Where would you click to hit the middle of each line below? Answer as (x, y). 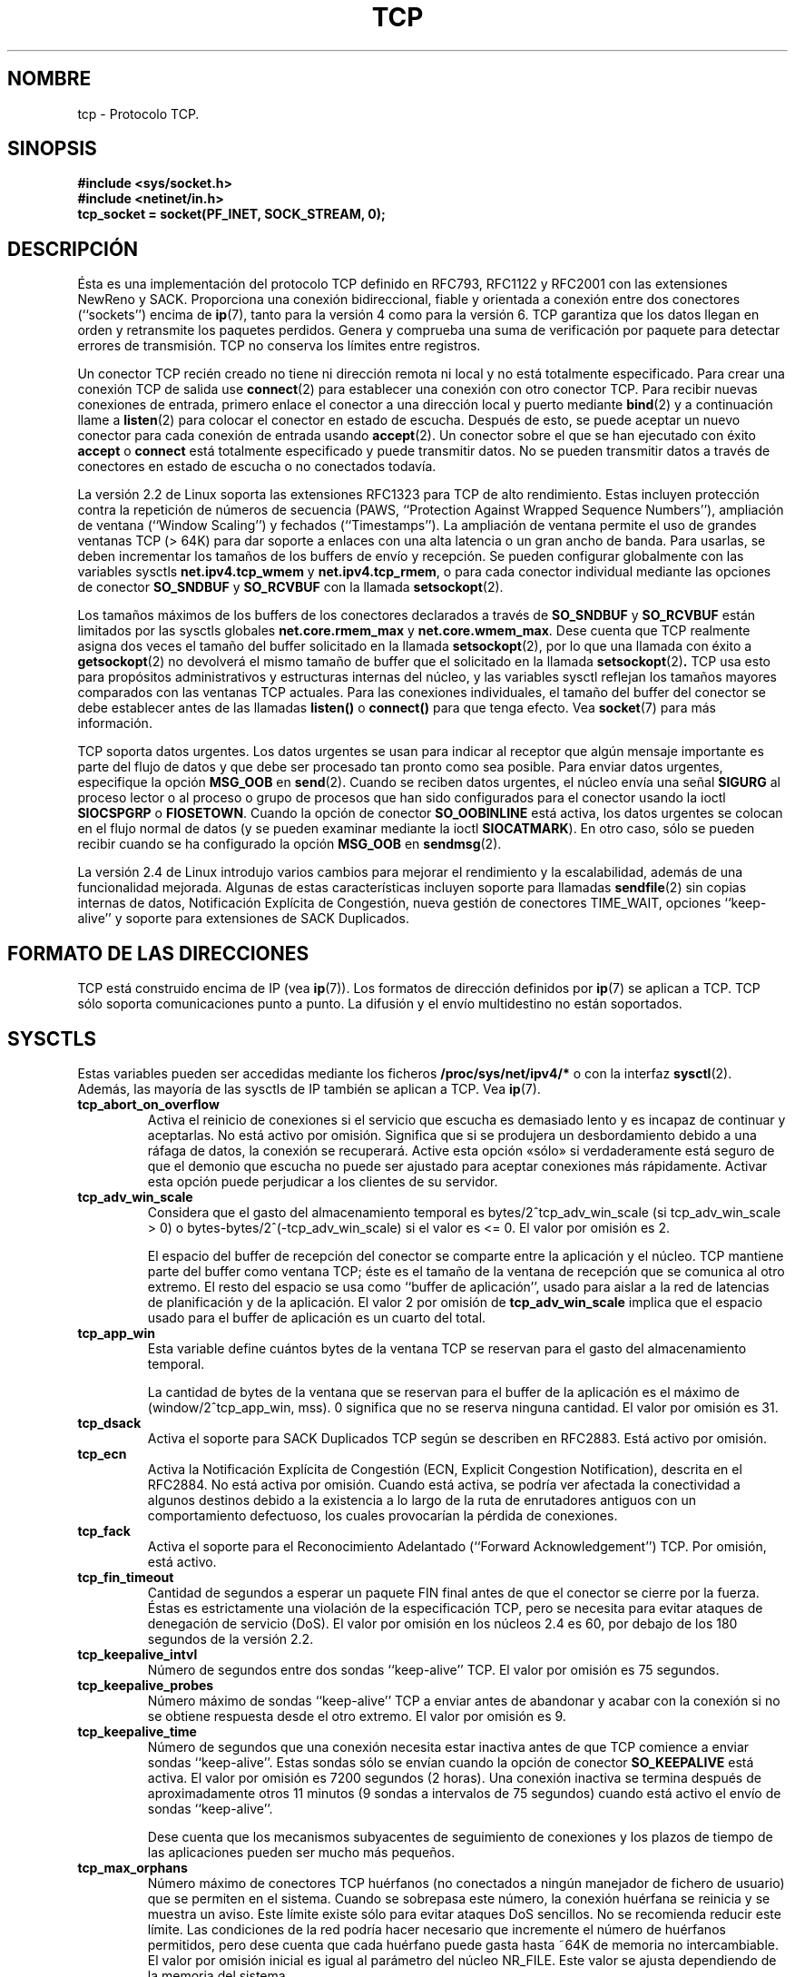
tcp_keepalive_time (137, 1731)
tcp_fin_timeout (126, 1577)
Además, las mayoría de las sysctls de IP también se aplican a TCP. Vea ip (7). (309, 1088)
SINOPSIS (52, 149)
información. (115, 723)
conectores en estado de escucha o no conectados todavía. (257, 467)
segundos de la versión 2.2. (231, 1638)
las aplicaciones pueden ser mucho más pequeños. (301, 1852)
